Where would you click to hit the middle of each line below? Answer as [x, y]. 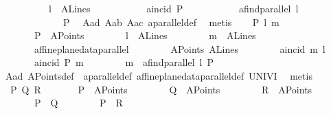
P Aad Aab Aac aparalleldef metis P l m [171, 22]
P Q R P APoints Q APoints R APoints [161, 89]
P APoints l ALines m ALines [145, 35]
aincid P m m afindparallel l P [124, 62]
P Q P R [78, 103]
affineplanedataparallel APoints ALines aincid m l [180, 48]
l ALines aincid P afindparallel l [173, 8]
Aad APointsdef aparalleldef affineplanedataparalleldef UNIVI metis [159, 75]
